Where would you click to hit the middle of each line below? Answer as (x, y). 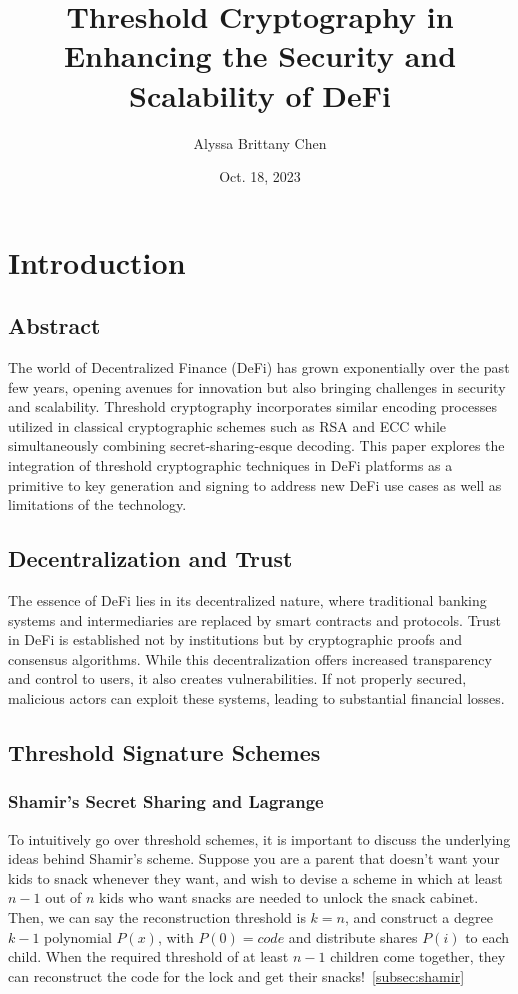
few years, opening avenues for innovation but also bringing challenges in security (257, 386)
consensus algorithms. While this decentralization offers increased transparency (250, 658)
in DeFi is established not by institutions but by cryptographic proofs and (235, 639)
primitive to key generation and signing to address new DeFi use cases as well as (255, 484)
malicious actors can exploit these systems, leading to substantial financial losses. (256, 698)
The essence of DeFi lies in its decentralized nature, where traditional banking (247, 600)
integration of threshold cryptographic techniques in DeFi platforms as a (230, 465)
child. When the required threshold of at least (148, 956)
